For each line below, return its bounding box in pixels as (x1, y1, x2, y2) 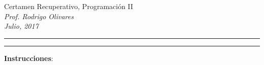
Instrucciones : (4, 52, 53, 63)
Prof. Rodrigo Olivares (4, 11, 74, 21)
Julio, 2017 (4, 21, 39, 31)
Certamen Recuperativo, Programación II (4, 1, 134, 11)
